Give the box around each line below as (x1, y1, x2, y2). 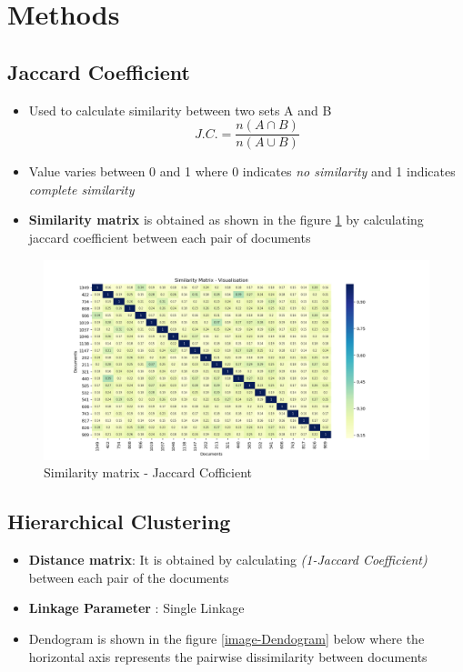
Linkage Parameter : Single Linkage (28, 598, 245, 617)
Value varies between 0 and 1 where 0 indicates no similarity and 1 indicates (28, 162, 456, 181)
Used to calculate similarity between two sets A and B (28, 100, 332, 119)
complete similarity (28, 179, 135, 198)
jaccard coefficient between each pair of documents (28, 228, 311, 247)
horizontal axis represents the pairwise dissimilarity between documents (28, 647, 428, 666)
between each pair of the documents (28, 567, 229, 587)
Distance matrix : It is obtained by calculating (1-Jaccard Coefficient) (28, 550, 428, 569)
